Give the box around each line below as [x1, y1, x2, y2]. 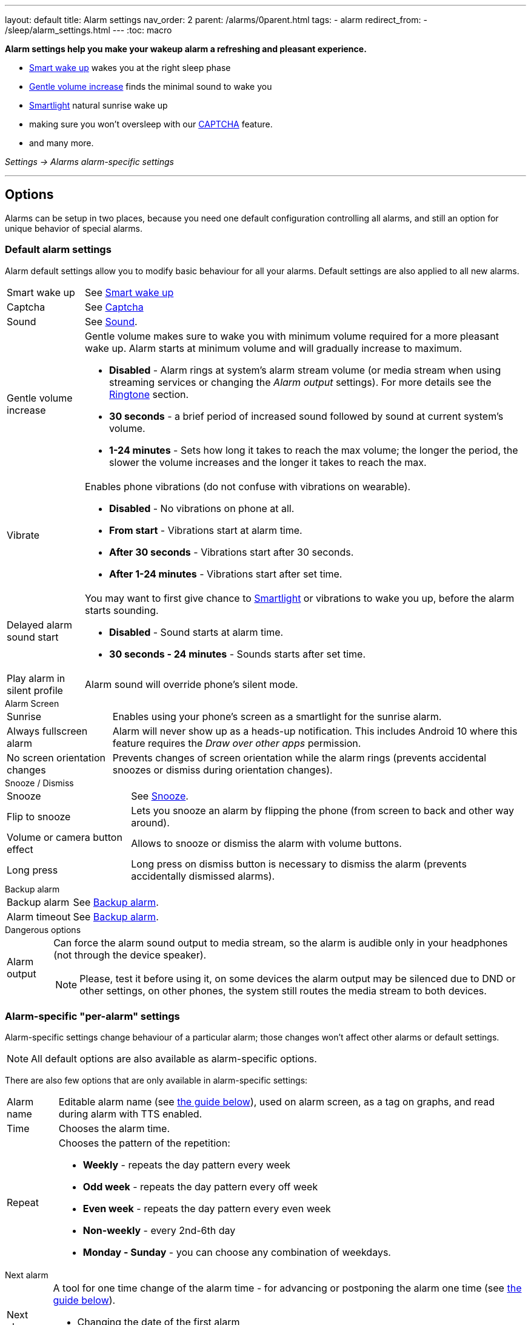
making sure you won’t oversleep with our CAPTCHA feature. [29, 119, 273, 129]
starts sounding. [85, 604, 159, 616]
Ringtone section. [109, 388, 189, 400]
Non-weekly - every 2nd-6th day [82, 1224, 236, 1237]
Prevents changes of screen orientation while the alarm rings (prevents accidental [112, 751, 487, 764]
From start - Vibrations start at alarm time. [109, 524, 302, 536]
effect [7, 843, 33, 855]
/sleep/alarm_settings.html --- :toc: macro [5, 25, 172, 35]
